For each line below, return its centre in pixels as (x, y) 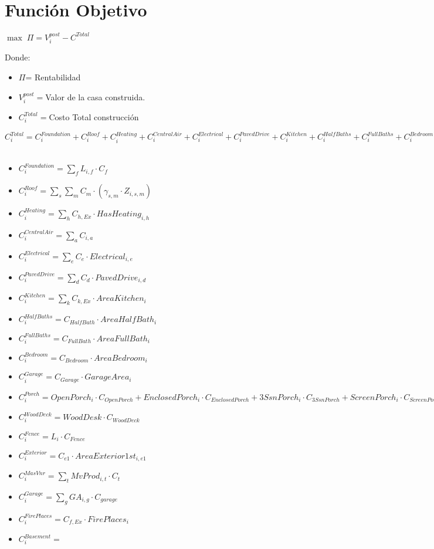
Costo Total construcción (94, 116)
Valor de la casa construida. (95, 96)
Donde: (18, 57)
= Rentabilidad (53, 77)
